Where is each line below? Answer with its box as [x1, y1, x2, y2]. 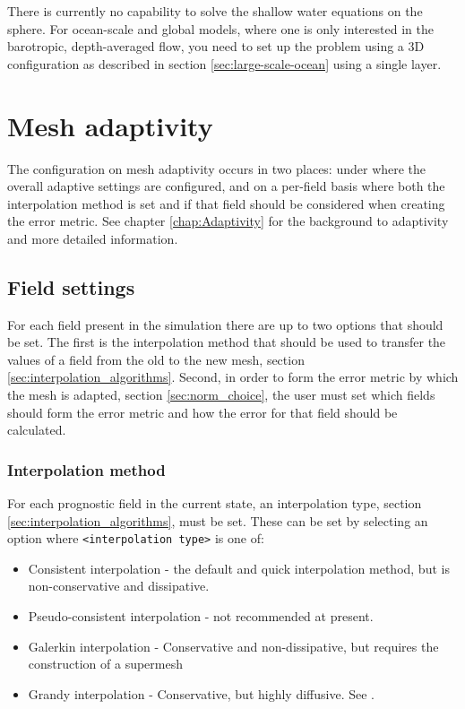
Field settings [7, 272, 135, 300]
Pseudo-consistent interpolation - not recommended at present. [28, 607, 374, 626]
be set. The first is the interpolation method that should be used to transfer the [7, 333, 446, 351]
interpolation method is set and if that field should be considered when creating [7, 194, 445, 212]
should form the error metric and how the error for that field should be [7, 402, 398, 421]
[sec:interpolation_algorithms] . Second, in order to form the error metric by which [7, 367, 459, 386]
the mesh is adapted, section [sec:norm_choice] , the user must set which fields [7, 385, 435, 404]
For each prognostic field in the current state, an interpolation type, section [7, 494, 422, 513]
